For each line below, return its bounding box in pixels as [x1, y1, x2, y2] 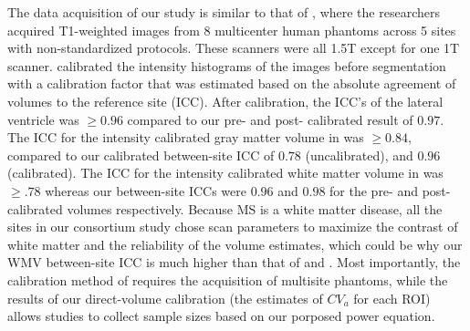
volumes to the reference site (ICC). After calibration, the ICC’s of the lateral [7, 91, 444, 110]
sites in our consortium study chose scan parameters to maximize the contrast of [7, 217, 458, 236]
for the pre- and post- [329, 181, 451, 200]
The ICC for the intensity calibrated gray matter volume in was [7, 128, 364, 147]
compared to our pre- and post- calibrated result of [127, 109, 413, 129]
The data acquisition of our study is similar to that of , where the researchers [7, 3, 440, 21]
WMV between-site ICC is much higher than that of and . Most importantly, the [7, 253, 461, 272]
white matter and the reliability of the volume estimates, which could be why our [7, 234, 463, 253]
